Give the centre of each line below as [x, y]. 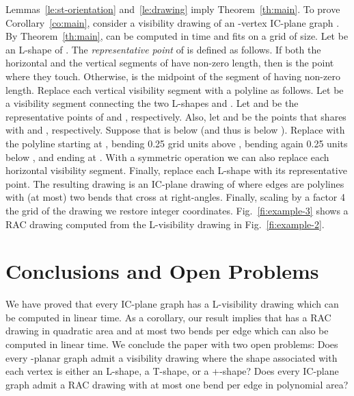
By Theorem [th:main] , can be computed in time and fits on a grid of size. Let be [177, 36]
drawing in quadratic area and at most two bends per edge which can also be [167, 331]
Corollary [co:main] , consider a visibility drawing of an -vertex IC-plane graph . [173, 22]
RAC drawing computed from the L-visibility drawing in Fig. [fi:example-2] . [165, 224]
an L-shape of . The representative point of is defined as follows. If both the [163, 49]
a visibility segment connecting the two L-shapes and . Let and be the [152, 103]
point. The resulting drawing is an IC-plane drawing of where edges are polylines [175, 183]
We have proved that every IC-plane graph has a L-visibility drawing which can [172, 304]
